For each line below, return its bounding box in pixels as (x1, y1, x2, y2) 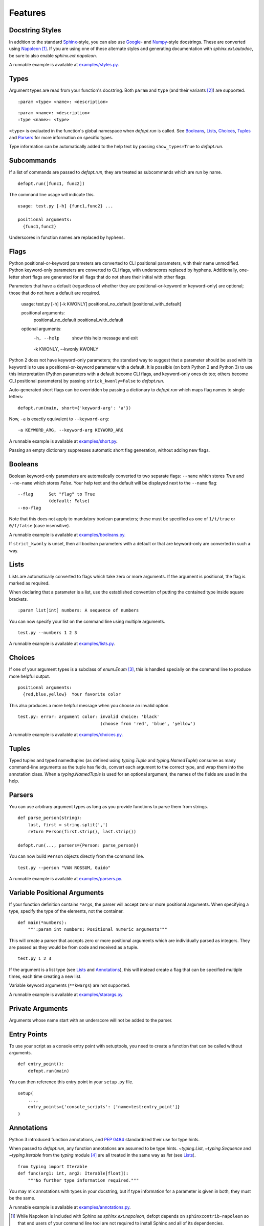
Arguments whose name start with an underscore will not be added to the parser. (9, 1017, 173, 1023)
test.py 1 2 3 (18, 956, 51, 961)
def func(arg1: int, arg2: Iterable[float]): (18, 1171, 129, 1176)
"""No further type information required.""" (27, 1177, 139, 1183)
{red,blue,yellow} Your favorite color (22, 691, 121, 697)
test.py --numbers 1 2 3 (18, 630, 77, 635)
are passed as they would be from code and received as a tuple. (9, 944, 139, 950)
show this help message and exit (72, 335, 138, 341)
